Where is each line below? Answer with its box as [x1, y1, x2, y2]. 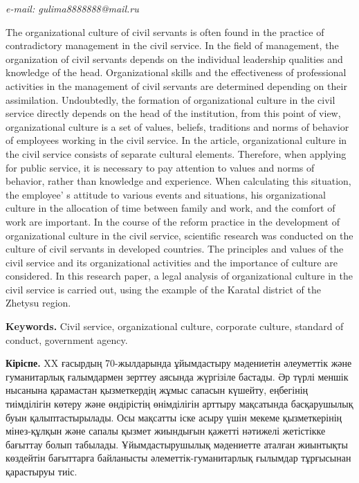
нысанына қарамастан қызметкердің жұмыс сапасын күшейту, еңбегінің [6, 383, 309, 397]
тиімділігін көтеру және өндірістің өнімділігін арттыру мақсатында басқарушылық [6, 397, 353, 411]
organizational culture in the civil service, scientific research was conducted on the [6, 228, 353, 242]
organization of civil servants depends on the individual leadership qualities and [6, 51, 343, 66]
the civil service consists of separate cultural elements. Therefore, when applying [6, 146, 347, 161]
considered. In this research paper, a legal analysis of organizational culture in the [6, 268, 353, 283]
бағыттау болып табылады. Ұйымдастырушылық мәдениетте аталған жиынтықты [6, 437, 348, 451]
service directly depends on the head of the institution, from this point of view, [6, 106, 341, 120]
